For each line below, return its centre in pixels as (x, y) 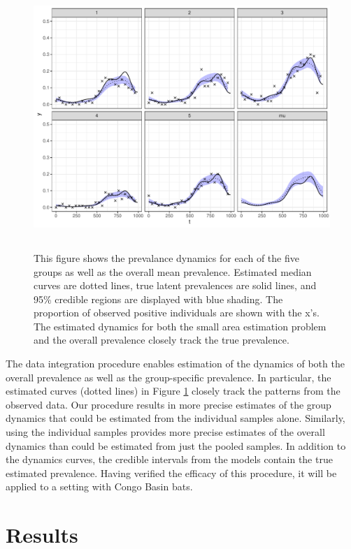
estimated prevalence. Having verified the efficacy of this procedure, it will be (171, 473)
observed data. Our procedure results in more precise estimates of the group (169, 404)
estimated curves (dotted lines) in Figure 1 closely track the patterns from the (173, 391)
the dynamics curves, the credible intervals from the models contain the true (169, 459)
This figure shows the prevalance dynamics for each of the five (166, 257)
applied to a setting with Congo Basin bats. (99, 486)
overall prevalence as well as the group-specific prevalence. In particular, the (169, 377)
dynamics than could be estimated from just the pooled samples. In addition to (176, 445)
